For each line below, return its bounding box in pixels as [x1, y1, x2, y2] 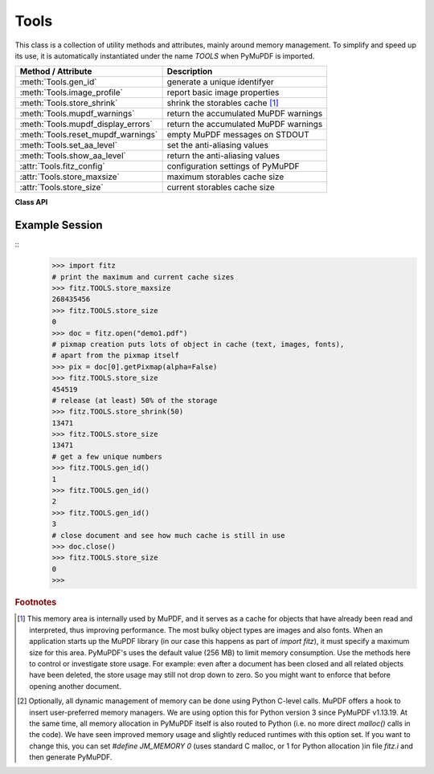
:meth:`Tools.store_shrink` [19, 97, 118, 108]
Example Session [14, 218, 104, 232]
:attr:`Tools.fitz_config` [19, 161, 105, 172]
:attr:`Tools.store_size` [19, 181, 104, 193]
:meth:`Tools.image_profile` [19, 87, 124, 98]
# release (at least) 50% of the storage [51, 396, 218, 405]
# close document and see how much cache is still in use [51, 531, 285, 540]
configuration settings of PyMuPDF [166, 161, 301, 172]
